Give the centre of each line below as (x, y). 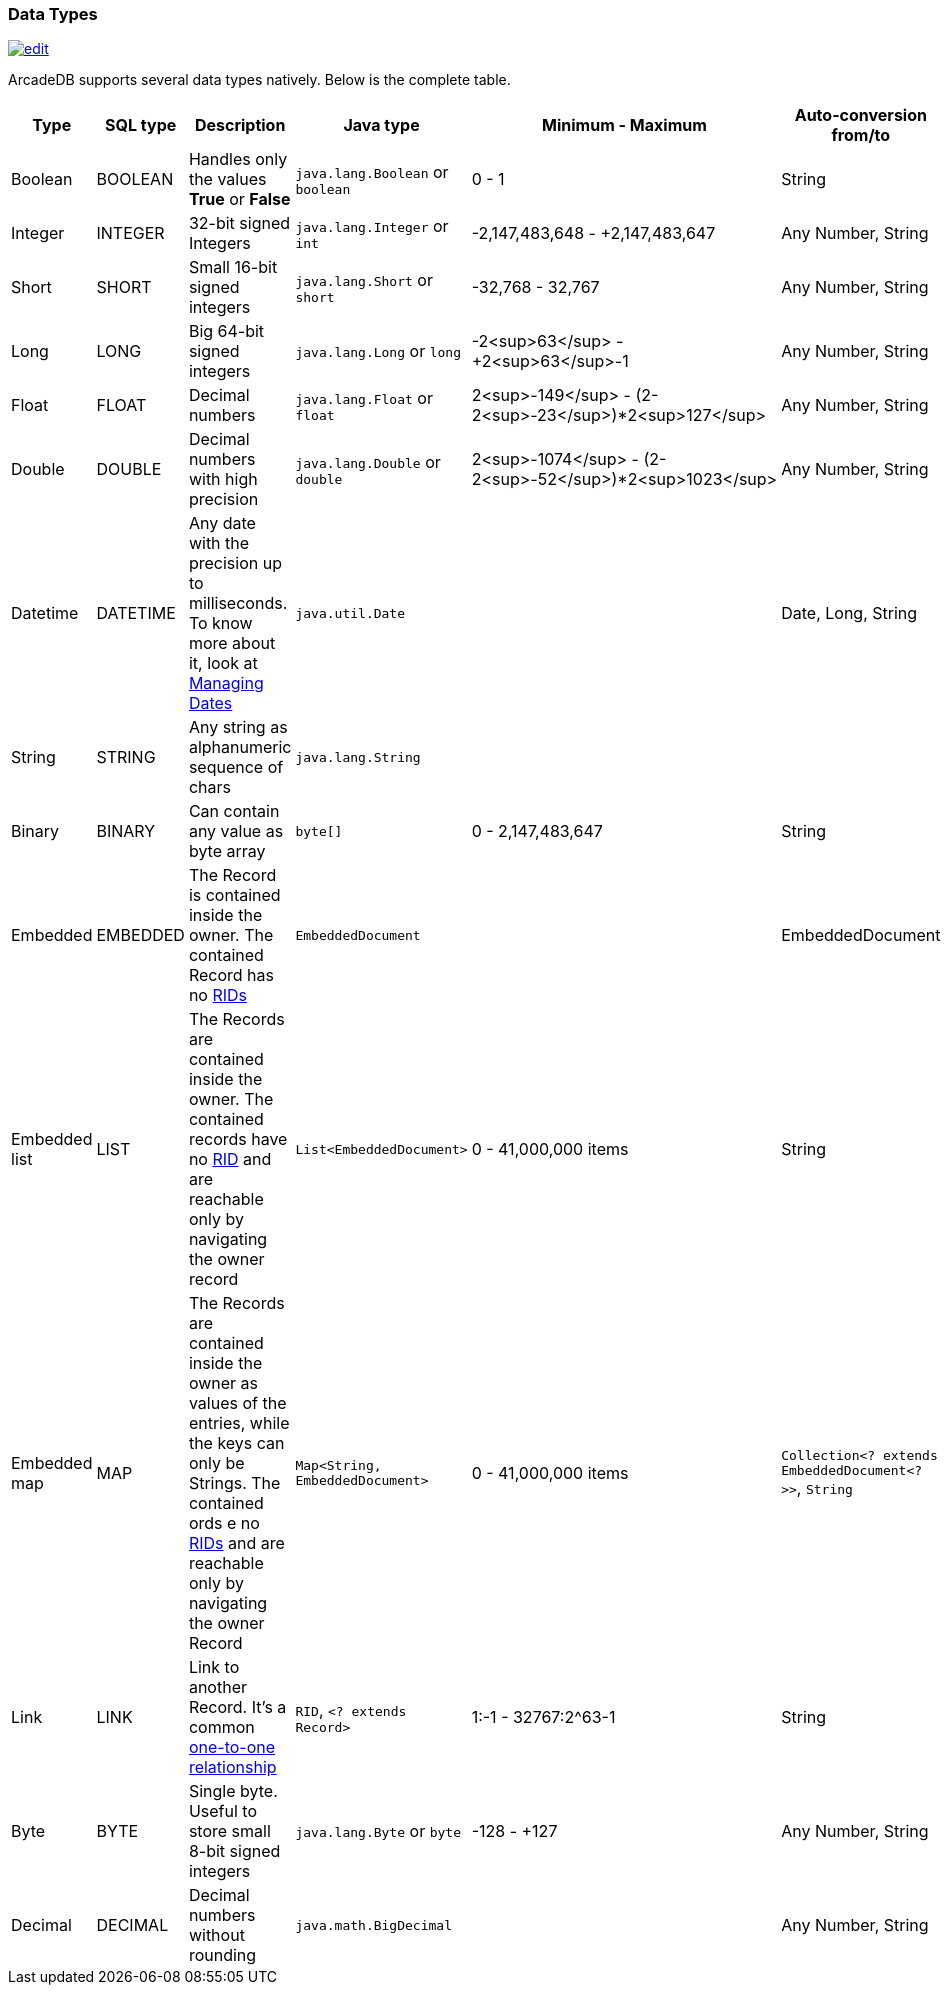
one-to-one (232, 1747)
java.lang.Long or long (378, 351)
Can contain (234, 811)
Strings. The (234, 1483)
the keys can (236, 1443)
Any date (222, 523)
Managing (226, 683)
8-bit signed (234, 1851)
